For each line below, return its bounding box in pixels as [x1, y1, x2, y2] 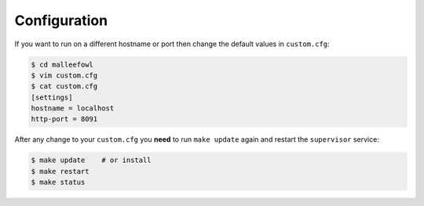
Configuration [14, 12, 108, 29]
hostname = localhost [31, 104, 115, 113]
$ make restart [31, 167, 90, 175]
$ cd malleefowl [31, 60, 94, 69]
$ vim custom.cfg [31, 70, 98, 80]
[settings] [31, 92, 73, 102]
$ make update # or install [31, 156, 152, 164]
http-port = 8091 [31, 114, 98, 124]
